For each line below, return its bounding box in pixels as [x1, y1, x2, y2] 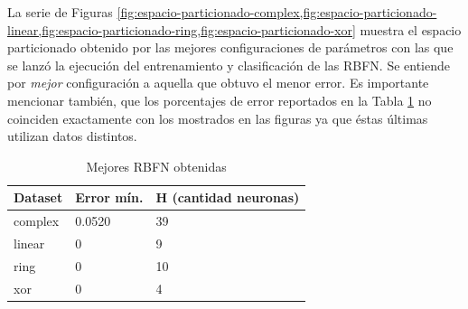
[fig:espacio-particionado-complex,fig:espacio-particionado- [117, 3, 437, 21]
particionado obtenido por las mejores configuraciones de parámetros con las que [7, 38, 454, 57]
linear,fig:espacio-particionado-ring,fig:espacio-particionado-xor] [7, 20, 356, 39]
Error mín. [75, 188, 144, 207]
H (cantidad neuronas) [155, 188, 300, 207]
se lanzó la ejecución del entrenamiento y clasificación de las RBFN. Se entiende [7, 55, 451, 74]
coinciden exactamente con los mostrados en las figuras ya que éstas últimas [7, 108, 428, 127]
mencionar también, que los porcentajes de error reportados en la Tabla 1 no [7, 90, 432, 109]
